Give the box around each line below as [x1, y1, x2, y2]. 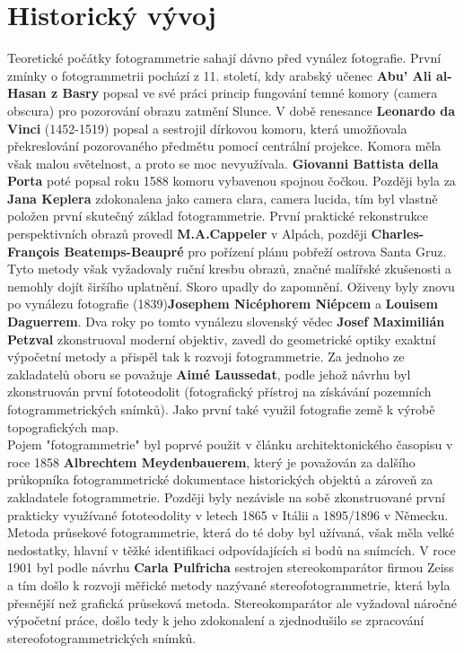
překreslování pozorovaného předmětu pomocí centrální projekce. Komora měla [7, 136, 442, 155]
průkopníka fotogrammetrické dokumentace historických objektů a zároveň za [7, 470, 433, 489]
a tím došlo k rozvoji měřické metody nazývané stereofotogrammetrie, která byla [7, 575, 451, 594]
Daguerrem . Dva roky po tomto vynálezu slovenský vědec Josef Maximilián [7, 312, 445, 331]
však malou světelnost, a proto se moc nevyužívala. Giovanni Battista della [7, 153, 439, 172]
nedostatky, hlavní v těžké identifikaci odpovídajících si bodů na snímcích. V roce [7, 540, 456, 559]
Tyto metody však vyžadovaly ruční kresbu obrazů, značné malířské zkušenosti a [7, 259, 451, 278]
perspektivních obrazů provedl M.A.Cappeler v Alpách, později [7, 224, 367, 243]
